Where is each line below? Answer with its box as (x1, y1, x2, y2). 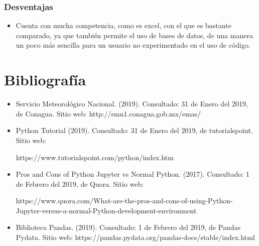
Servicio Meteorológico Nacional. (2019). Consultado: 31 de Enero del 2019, (16, 98, 248, 109)
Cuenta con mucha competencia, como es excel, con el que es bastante (16, 20, 231, 31)
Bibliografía (4, 69, 86, 90)
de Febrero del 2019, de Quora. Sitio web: (16, 178, 144, 189)
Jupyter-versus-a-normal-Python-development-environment (16, 205, 197, 215)
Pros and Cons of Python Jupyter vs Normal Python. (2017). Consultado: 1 (16, 169, 250, 179)
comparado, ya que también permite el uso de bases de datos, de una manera (16, 30, 253, 40)
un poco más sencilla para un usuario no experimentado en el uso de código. (16, 40, 250, 50)
